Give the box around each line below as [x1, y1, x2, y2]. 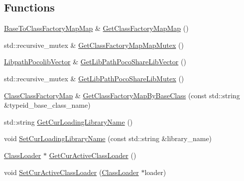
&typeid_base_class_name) [4, 100, 91, 110]
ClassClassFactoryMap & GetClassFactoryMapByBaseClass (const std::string [4, 90, 240, 100]
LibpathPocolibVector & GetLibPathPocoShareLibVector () [4, 56, 186, 67]
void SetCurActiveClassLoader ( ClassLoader [4, 167, 139, 177]
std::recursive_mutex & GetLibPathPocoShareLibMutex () [4, 73, 184, 83]
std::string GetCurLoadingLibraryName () [4, 116, 133, 127]
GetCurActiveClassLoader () [49, 150, 136, 160]
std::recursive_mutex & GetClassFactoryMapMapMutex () [4, 39, 184, 50]
